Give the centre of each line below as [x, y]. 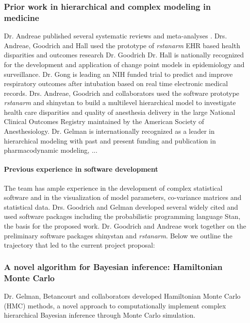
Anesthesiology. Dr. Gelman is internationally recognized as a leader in [109, 131]
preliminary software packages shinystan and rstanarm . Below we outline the [118, 235]
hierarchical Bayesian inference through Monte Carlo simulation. [100, 315]
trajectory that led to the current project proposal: [80, 245]
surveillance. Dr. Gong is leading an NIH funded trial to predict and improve [118, 74]
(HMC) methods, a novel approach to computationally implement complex [115, 305]
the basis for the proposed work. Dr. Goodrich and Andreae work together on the [125, 226]
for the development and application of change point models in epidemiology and [124, 64]
